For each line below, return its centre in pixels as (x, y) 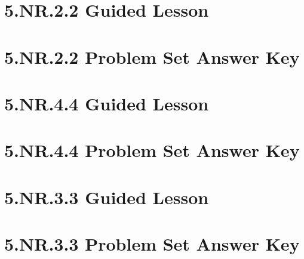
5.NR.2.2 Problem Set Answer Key (152, 56)
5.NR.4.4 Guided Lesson (107, 103)
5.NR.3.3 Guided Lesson (107, 197)
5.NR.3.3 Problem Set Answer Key (152, 244)
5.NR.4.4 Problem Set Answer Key (152, 150)
